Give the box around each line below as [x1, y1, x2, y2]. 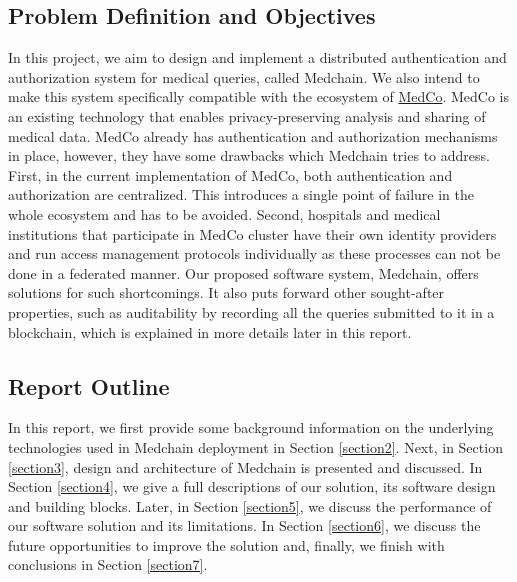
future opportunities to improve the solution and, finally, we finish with [8, 534, 445, 555]
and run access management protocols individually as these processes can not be [8, 243, 501, 264]
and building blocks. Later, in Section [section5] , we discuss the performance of [8, 495, 492, 516]
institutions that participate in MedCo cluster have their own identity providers [8, 223, 497, 244]
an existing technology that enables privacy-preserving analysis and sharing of [8, 105, 486, 126]
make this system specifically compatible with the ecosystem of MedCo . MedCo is [8, 86, 509, 107]
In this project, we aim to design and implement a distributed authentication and [8, 47, 507, 68]
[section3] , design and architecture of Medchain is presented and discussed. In [8, 456, 483, 477]
